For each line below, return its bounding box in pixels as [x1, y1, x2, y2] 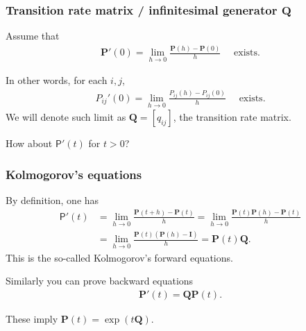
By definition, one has [6, 192, 99, 207]
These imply [6, 311, 58, 325]
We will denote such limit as [6, 110, 126, 124]
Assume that [6, 28, 60, 43]
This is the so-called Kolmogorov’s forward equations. [6, 250, 233, 264]
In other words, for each [6, 73, 108, 87]
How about [6, 136, 53, 151]
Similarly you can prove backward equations [6, 273, 194, 288]
